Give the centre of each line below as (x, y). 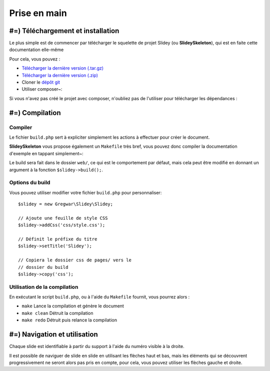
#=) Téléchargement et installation (64, 31)
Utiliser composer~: (42, 89)
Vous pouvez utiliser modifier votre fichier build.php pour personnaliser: (85, 192)
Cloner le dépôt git (41, 82)
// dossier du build (43, 267)
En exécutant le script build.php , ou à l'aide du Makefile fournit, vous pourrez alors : (99, 297)
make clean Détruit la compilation (57, 313)
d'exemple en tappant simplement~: (46, 153)
